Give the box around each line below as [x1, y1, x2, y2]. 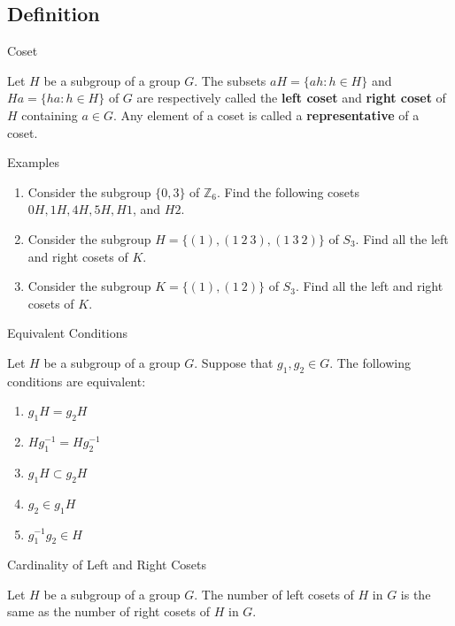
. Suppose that [194, 353, 274, 371]
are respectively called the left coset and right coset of [136, 88, 446, 107]
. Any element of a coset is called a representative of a [112, 105, 420, 124]
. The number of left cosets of [194, 584, 354, 603]
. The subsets [194, 71, 266, 89]
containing [21, 105, 78, 124]
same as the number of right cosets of [7, 602, 211, 621]
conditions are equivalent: [7, 371, 146, 390]
